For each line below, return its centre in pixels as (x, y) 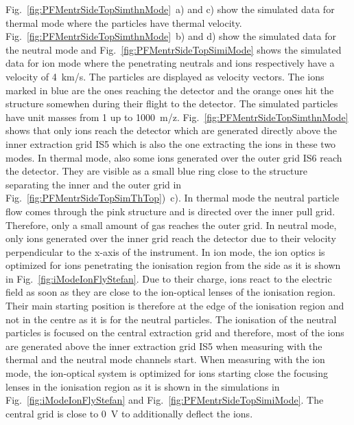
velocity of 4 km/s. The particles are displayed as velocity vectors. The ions (165, 76)
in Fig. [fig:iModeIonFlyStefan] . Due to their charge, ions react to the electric (169, 278)
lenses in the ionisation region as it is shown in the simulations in (143, 386)
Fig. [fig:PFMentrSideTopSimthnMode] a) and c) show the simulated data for (170, 9)
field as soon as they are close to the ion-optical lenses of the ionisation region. (170, 292)
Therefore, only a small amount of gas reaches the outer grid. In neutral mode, (171, 225)
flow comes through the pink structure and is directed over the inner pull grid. (170, 211)
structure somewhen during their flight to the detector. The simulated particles (172, 103)
